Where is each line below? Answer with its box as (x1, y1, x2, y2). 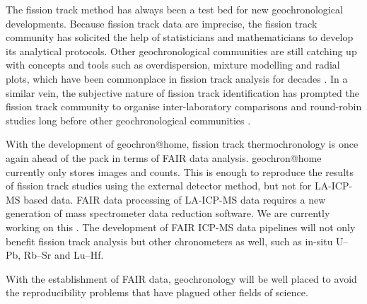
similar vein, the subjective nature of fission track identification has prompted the (6, 85, 359, 100)
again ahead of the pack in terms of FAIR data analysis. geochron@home (6, 150, 322, 165)
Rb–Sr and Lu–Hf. (23, 247, 104, 262)
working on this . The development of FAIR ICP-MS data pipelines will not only (6, 219, 356, 234)
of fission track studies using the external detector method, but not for (6, 178, 312, 193)
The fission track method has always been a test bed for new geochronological (6, 2, 343, 16)
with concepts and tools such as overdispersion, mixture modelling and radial (6, 57, 340, 72)
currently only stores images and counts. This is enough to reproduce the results (6, 164, 354, 179)
